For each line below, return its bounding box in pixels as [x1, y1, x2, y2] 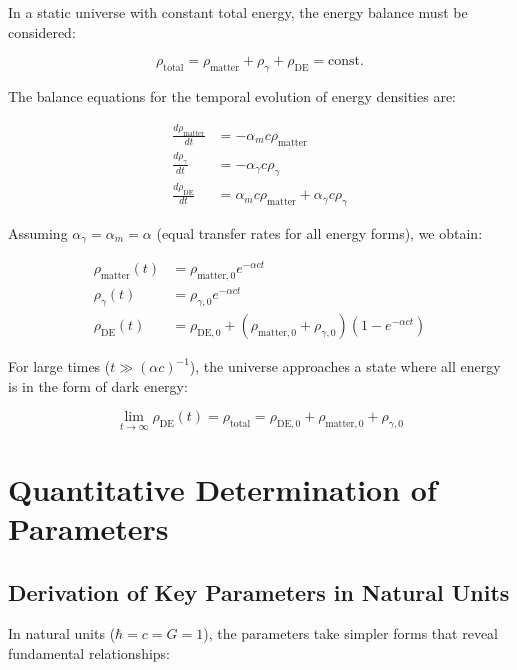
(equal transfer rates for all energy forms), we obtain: [156, 222, 483, 243]
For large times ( [8, 356, 111, 377]
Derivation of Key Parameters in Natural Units [8, 576, 510, 607]
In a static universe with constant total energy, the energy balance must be [8, 2, 468, 22]
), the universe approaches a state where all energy [189, 356, 501, 377]
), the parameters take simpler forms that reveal [203, 623, 499, 644]
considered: [8, 21, 76, 42]
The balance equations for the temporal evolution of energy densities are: [8, 85, 456, 106]
